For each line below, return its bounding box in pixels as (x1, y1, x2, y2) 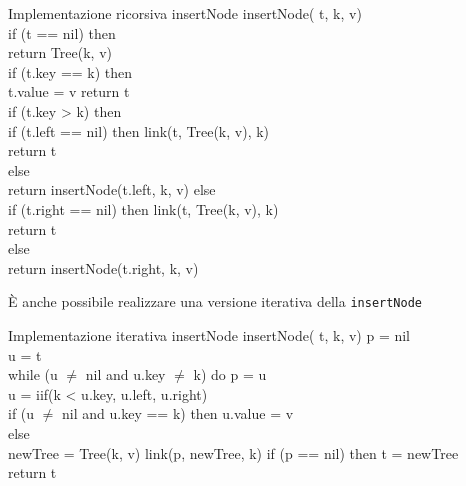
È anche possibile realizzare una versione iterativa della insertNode (8, 291, 422, 312)
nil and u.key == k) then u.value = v (62, 403, 294, 424)
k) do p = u (193, 364, 267, 385)
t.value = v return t (8, 81, 130, 102)
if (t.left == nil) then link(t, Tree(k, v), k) (8, 120, 270, 141)
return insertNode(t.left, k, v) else (8, 179, 216, 200)
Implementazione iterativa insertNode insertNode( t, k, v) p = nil (8, 324, 411, 345)
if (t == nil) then (8, 22, 116, 43)
